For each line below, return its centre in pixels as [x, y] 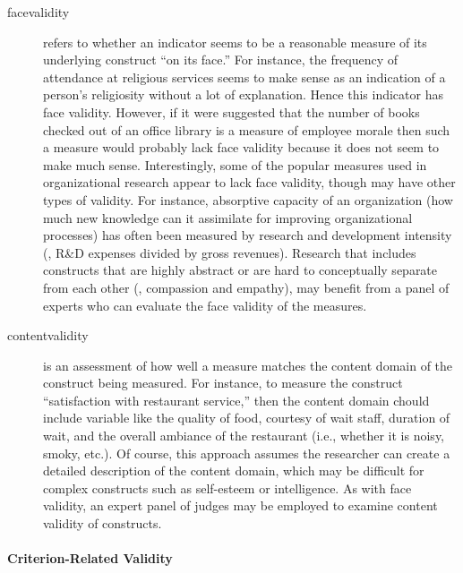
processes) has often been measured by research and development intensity [248, 235]
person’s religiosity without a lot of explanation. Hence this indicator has [243, 94]
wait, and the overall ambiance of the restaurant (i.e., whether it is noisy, [244, 436]
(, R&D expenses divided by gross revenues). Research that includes [230, 252]
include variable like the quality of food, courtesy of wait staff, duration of [247, 418]
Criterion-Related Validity [90, 558]
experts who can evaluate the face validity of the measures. [205, 305]
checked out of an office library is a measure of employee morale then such [247, 129]
